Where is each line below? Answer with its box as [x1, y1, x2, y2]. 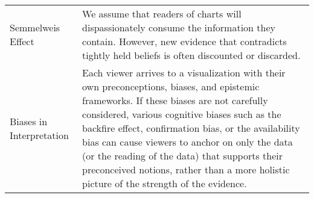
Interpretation [10, 128, 69, 142]
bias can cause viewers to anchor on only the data [82, 135, 293, 149]
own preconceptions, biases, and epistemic [82, 79, 260, 93]
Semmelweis [10, 20, 60, 34]
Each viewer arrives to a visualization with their [82, 66, 286, 79]
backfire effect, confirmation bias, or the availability [82, 121, 300, 135]
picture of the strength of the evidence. [82, 176, 247, 190]
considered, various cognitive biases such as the [82, 107, 281, 121]
